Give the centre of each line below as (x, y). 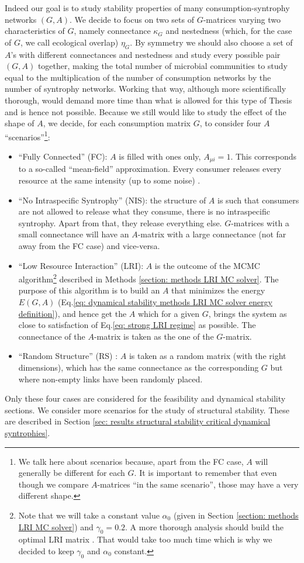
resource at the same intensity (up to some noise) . (109, 180)
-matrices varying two (242, 19)
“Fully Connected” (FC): (63, 156)
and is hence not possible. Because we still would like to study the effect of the (146, 111)
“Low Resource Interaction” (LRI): (81, 265)
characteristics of (35, 31)
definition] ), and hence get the (72, 313)
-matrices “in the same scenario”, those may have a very (198, 484)
